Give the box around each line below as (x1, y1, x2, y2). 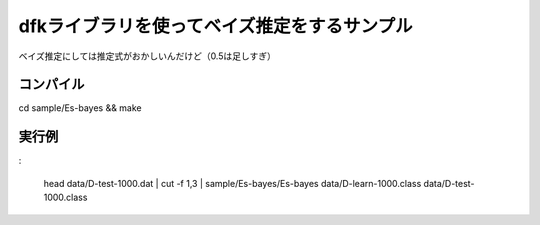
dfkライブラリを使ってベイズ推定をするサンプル (18, 15, 413, 37)
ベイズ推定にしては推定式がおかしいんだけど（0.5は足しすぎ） (18, 50, 277, 62)
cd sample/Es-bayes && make (18, 102, 142, 114)
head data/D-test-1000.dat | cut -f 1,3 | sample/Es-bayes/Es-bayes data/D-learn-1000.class (43, 177, 422, 189)
